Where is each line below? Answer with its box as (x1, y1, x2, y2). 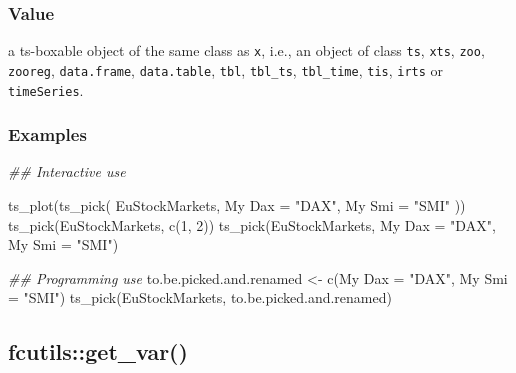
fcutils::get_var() (8, 336, 188, 367)
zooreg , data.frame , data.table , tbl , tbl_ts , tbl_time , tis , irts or (8, 59, 444, 80)
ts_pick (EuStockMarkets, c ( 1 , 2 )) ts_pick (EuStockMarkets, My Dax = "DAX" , (8, 214, 496, 235)
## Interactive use (8, 161, 126, 182)
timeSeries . (8, 79, 84, 100)
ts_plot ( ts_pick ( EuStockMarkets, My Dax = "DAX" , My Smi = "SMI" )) (8, 195, 466, 215)
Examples (8, 122, 87, 147)
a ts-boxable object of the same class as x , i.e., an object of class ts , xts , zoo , (8, 40, 485, 61)
